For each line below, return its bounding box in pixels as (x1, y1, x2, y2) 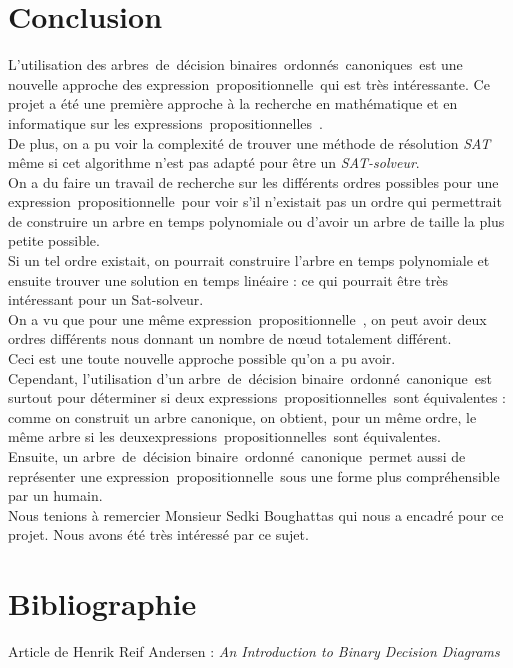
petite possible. (8, 230, 100, 251)
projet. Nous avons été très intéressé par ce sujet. (8, 524, 309, 545)
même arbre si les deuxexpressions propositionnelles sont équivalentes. (8, 426, 441, 447)
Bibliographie (8, 583, 197, 624)
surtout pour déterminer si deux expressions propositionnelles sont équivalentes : (8, 387, 506, 408)
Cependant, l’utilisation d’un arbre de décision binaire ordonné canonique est (8, 367, 492, 388)
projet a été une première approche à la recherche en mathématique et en (8, 93, 458, 114)
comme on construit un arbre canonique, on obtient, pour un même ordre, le (8, 406, 477, 427)
